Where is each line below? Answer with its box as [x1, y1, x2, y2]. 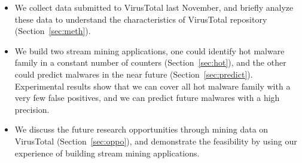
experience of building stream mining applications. [14, 146, 200, 159]
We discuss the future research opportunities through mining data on [14, 123, 269, 136]
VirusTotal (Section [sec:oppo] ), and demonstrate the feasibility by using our [14, 134, 297, 147]
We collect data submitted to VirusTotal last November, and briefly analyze [14, 1, 294, 13]
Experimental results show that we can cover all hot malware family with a [14, 79, 291, 92]
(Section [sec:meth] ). [14, 24, 91, 37]
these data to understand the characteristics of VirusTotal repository [14, 13, 267, 25]
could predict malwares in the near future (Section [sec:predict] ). [14, 67, 253, 80]
